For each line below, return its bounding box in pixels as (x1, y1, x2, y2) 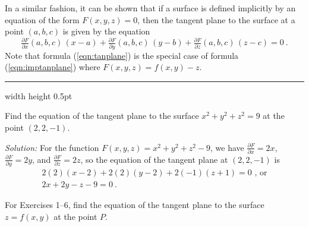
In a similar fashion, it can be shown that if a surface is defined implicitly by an (5, 2, 296, 14)
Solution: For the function (5, 141, 99, 153)
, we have (210, 141, 244, 153)
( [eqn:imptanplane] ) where (5, 61, 100, 73)
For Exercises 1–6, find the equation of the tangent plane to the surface (5, 198, 264, 211)
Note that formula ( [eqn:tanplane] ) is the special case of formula (5, 49, 239, 61)
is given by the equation (62, 25, 150, 37)
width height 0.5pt (5, 89, 72, 102)
